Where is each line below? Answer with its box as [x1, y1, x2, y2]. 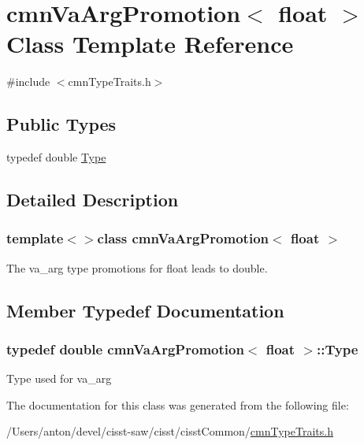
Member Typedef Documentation [6, 298, 284, 322]
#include [6, 73, 50, 90]
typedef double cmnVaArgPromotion [6, 339, 244, 358]
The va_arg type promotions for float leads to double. [6, 259, 268, 276]
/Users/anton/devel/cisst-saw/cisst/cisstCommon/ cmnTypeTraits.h [6, 423, 333, 439]
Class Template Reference [6, 28, 294, 60]
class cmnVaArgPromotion [97, 228, 269, 248]
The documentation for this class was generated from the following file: [6, 396, 349, 413]
